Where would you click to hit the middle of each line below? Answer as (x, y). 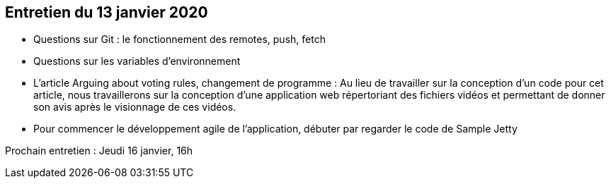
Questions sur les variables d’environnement (137, 61)
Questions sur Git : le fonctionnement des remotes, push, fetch (179, 39)
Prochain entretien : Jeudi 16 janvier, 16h (99, 151)
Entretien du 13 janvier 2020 (107, 12)
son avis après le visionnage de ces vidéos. (135, 107)
